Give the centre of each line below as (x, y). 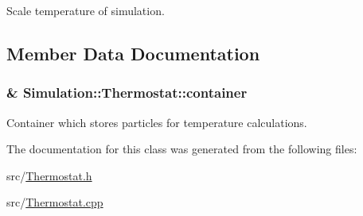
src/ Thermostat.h (49, 175)
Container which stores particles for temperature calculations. (157, 122)
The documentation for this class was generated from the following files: (182, 149)
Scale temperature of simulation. (86, 10)
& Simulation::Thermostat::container (127, 93)
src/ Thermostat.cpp (55, 202)
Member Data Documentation (133, 53)
